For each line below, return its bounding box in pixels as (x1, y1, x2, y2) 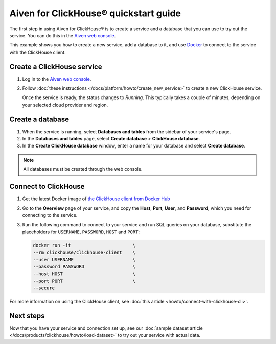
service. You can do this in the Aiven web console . (9, 32, 116, 38)
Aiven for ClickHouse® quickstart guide (9, 8, 181, 19)
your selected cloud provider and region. (22, 102, 108, 108)
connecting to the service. (22, 212, 78, 218)
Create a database (9, 115, 69, 124)
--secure (33, 285, 55, 291)
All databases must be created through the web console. (23, 166, 143, 173)
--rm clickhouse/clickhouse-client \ (33, 250, 135, 255)
